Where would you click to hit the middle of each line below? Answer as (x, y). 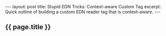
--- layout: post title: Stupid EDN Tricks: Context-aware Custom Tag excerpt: (83, 7)
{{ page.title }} (28, 27)
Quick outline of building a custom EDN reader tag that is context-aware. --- (83, 12)
